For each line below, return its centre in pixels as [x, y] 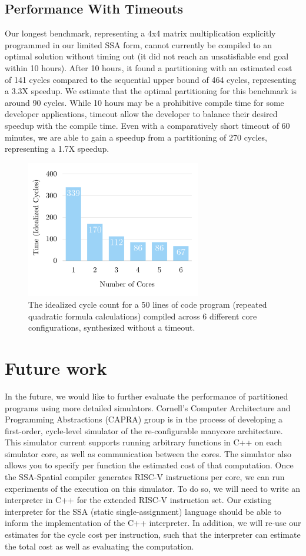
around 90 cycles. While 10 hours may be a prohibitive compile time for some [144, 102]
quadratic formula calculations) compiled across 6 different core [143, 316]
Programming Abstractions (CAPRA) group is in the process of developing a [144, 419]
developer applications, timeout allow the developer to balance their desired [141, 114]
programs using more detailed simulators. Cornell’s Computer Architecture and [148, 407]
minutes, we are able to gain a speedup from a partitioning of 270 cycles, [136, 137]
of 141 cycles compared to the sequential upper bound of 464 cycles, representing [151, 79]
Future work [56, 367]
